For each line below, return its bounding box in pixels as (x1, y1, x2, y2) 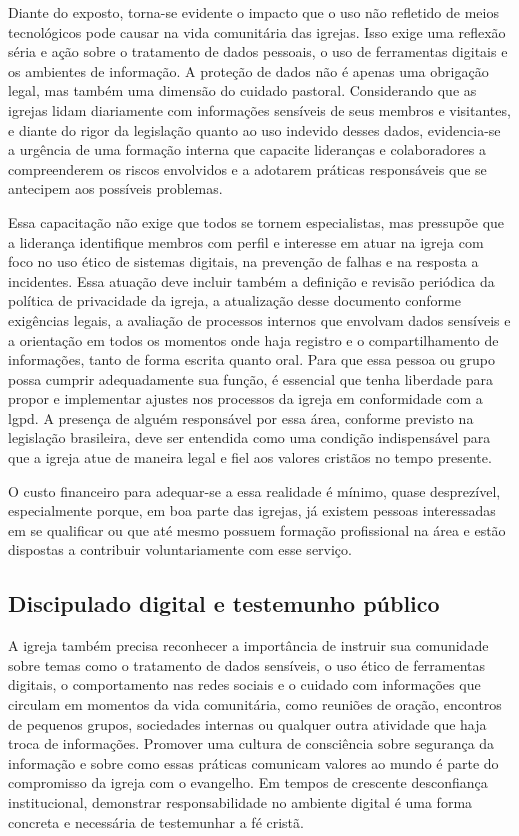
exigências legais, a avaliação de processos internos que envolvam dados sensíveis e (8, 309, 511, 330)
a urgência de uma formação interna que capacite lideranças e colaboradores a (8, 139, 486, 160)
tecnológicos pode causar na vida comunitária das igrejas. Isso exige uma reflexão (8, 21, 506, 42)
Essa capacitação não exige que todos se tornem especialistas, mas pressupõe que (8, 211, 505, 232)
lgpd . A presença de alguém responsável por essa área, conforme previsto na (8, 407, 474, 428)
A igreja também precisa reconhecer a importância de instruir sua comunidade (8, 635, 489, 656)
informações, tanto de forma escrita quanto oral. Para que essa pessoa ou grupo (8, 349, 495, 370)
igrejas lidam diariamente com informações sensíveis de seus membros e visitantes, (8, 99, 511, 120)
